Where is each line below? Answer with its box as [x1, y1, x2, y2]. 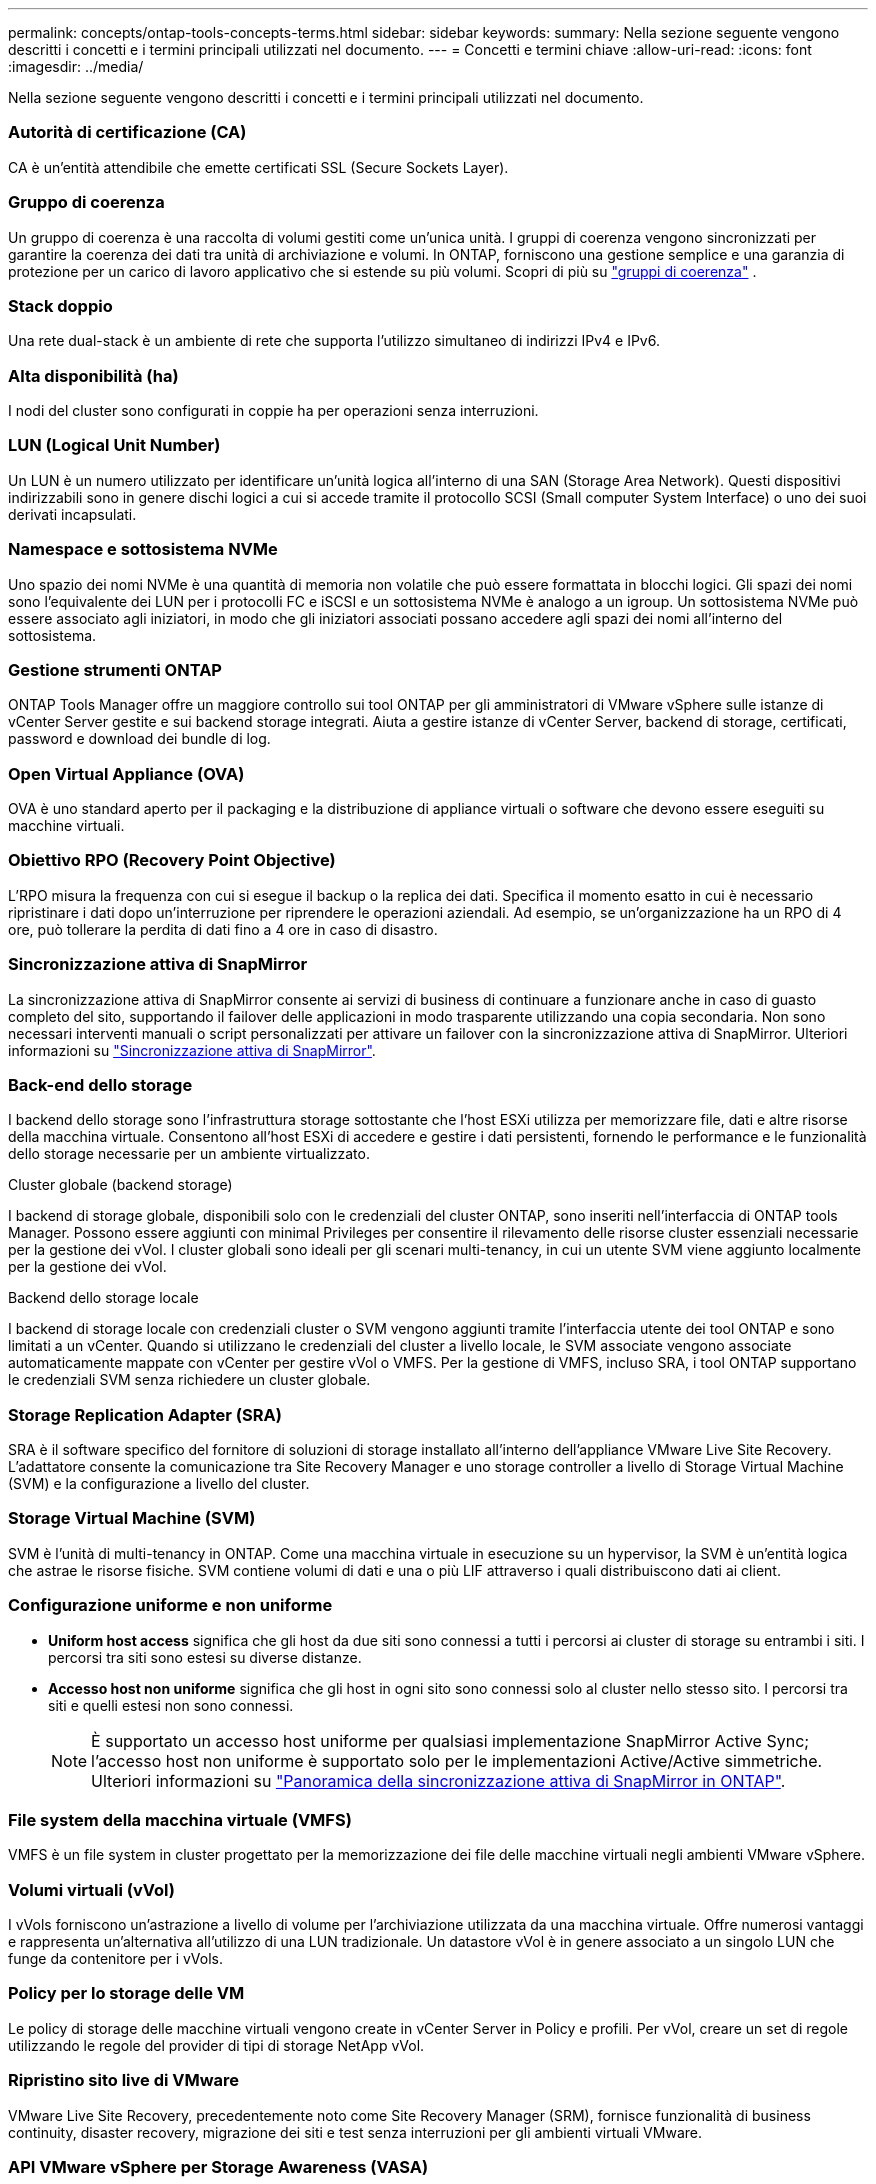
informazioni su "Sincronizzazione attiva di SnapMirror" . [8, 1041, 376, 1059]
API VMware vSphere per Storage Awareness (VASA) [8, 2156, 429, 2177]
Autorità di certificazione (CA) [8, 122, 247, 143]
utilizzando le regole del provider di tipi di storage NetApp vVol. [8, 2036, 425, 2054]
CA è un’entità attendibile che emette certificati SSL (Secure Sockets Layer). [8, 158, 509, 176]
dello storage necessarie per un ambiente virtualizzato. [8, 1145, 370, 1163]
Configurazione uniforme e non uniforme [8, 1595, 333, 1616]
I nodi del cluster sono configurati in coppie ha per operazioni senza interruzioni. [8, 402, 539, 419]
